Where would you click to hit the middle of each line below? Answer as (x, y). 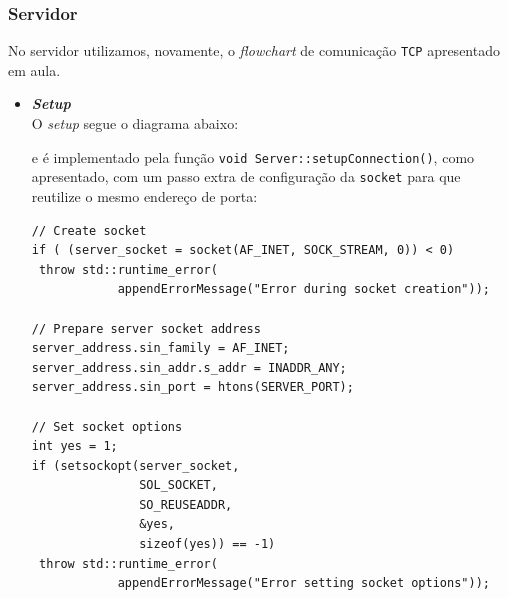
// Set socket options (107, 426)
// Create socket (89, 230)
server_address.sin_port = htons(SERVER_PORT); (192, 387)
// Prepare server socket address (146, 328)
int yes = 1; (74, 446)
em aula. (34, 69)
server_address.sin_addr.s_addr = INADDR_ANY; (189, 367)
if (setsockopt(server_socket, (135, 465)
